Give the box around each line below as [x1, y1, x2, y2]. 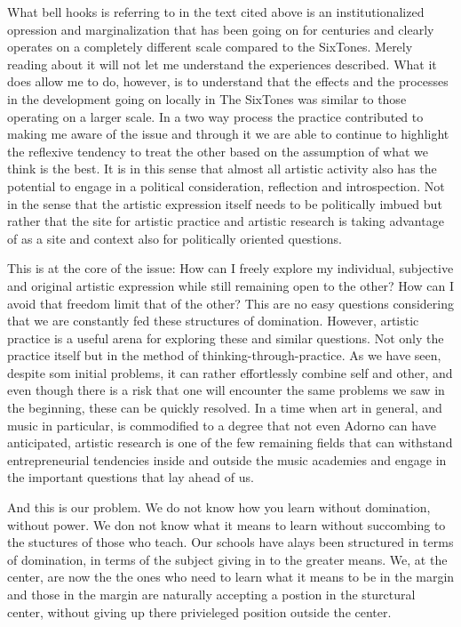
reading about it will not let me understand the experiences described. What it [7, 54, 437, 73]
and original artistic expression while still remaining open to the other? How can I [7, 276, 454, 294]
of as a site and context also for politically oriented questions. [7, 229, 342, 247]
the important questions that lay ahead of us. [7, 468, 254, 486]
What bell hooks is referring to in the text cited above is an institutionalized [7, 3, 425, 20]
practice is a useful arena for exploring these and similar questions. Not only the [7, 328, 444, 347]
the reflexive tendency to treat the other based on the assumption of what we [7, 141, 428, 160]
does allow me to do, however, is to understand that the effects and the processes [7, 72, 449, 91]
